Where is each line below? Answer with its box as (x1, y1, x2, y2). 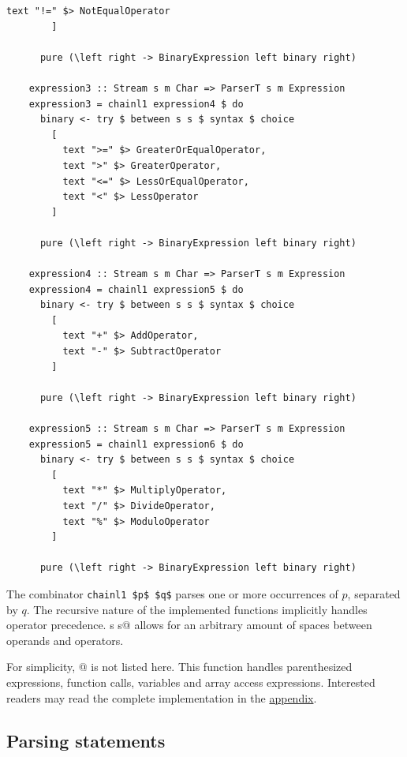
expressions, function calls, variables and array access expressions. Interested (6, 674, 375, 690)
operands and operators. (6, 631, 124, 648)
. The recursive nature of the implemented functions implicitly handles (26, 601, 368, 617)
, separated (347, 585, 401, 601)
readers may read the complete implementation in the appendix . (6, 689, 317, 706)
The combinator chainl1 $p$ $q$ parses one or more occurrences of (6, 585, 338, 601)
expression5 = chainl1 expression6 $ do (28, 438, 244, 450)
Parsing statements (6, 728, 166, 752)
